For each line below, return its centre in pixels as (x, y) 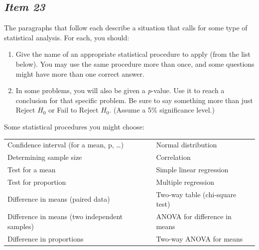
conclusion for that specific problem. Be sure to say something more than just (134, 100)
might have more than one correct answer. (80, 73)
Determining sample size (45, 157)
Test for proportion (37, 182)
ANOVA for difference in (194, 216)
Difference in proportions (46, 238)
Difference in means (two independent (65, 216)
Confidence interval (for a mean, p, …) (66, 145)
